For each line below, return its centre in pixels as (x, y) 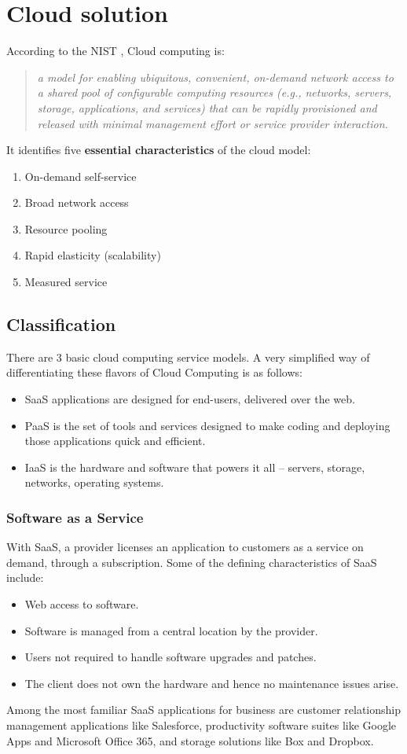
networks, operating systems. (94, 482)
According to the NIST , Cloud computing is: (115, 51)
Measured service (66, 282)
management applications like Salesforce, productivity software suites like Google (202, 725)
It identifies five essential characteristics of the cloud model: (159, 150)
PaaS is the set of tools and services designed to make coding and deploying (207, 425)
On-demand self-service (81, 176)
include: (25, 577)
